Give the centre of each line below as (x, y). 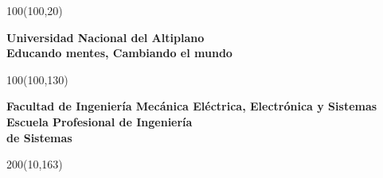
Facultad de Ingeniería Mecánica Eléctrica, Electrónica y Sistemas (192, 106)
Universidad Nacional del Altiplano (106, 37)
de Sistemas (39, 137)
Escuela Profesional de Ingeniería (100, 121)
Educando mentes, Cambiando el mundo (119, 53)
